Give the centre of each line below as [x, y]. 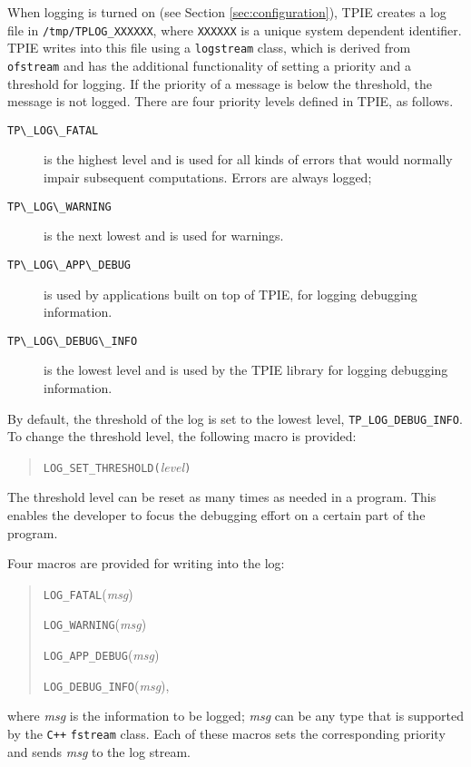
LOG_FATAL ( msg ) [88, 593]
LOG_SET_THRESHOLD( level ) [117, 466]
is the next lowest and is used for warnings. [164, 236]
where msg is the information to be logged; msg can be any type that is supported [236, 716]
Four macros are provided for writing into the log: [146, 563]
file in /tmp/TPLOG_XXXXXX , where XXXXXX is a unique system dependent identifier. [235, 29]
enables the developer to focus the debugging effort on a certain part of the [216, 515]
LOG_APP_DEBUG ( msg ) [101, 655]
